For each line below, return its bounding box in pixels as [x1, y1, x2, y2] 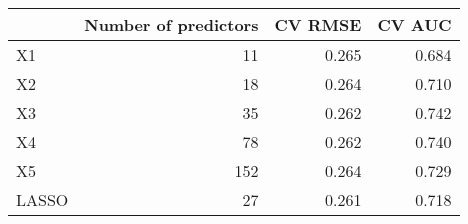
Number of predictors [84, 13, 259, 36]
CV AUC [377, 13, 452, 36]
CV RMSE [274, 13, 362, 36]
